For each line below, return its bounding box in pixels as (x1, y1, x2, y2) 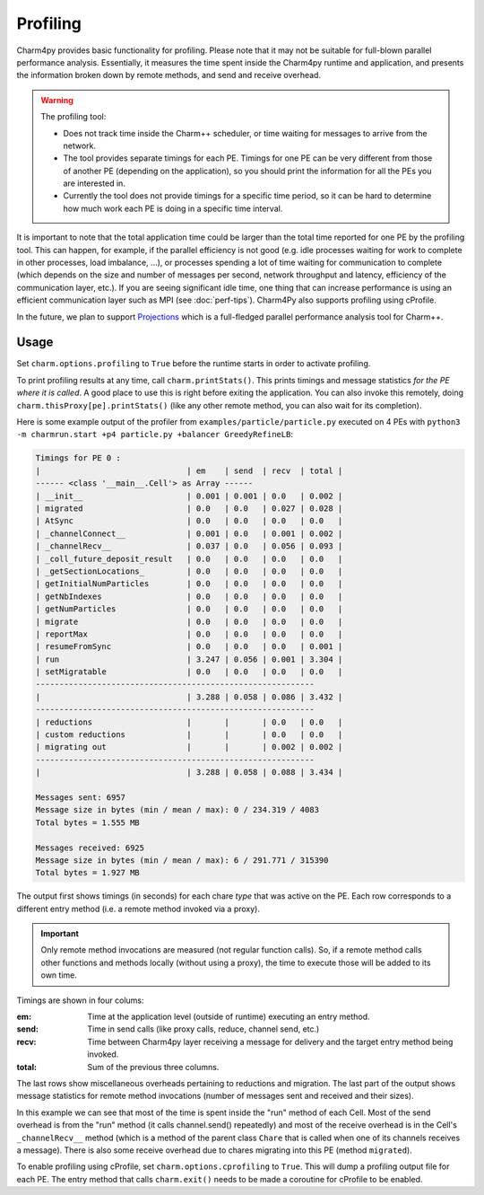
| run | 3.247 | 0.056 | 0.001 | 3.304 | (35, 654, 343, 664)
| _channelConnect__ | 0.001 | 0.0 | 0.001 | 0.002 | (35, 528, 343, 539)
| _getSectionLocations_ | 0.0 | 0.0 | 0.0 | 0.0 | (35, 566, 343, 576)
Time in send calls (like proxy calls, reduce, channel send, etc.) (87, 1024, 320, 1034)
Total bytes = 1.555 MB (35, 817, 141, 828)
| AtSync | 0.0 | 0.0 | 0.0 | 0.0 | (35, 516, 343, 526)
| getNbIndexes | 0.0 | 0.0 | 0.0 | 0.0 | (35, 591, 343, 602)
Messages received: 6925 (35, 842, 145, 853)
